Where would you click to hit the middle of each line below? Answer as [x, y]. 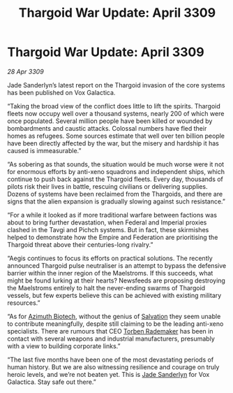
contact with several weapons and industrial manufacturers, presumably [111, 338]
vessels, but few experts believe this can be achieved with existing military [114, 295]
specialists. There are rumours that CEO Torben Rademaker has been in [110, 331]
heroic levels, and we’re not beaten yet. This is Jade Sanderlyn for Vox [108, 374]
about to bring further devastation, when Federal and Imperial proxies [107, 222]
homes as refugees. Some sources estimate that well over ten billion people [116, 136]
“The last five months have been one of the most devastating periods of [111, 359]
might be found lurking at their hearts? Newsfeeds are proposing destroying [116, 280]
